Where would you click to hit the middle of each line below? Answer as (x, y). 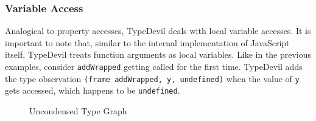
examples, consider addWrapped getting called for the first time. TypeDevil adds (154, 66)
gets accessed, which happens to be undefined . (93, 90)
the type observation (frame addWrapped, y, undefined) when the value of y (152, 78)
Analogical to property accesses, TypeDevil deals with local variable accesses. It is (158, 31)
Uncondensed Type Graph (78, 110)
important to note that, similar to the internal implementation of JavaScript (147, 42)
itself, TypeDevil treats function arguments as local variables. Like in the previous (158, 54)
